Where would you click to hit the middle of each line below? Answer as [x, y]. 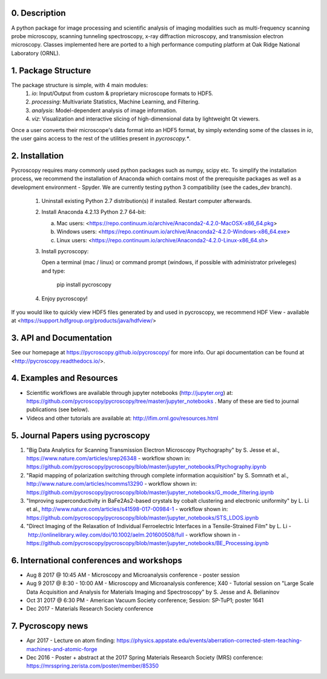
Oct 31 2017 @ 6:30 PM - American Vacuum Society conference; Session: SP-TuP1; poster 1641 [145, 600]
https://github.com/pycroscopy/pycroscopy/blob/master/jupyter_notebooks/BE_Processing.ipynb [147, 543]
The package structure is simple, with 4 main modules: [80, 85]
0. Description [38, 13]
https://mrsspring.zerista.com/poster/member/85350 [93, 666]
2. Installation [38, 155]
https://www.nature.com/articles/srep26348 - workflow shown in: [108, 458]
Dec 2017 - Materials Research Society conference [90, 609]
